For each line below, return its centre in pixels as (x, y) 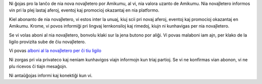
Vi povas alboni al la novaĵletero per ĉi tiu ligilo (55, 50)
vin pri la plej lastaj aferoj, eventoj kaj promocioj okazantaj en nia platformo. (84, 10)
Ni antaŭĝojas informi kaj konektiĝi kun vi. (51, 75)
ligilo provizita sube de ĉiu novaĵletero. (47, 42)
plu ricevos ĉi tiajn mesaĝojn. (38, 67)
